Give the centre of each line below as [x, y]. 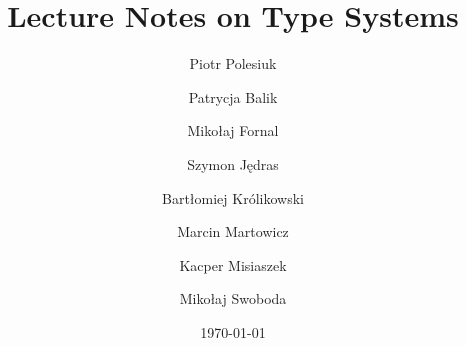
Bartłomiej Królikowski [233, 197]
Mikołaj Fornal [233, 130]
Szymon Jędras [233, 163]
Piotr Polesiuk [233, 63]
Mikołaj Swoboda [233, 298]
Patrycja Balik [233, 96]
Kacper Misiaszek [233, 264]
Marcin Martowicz [233, 231]
